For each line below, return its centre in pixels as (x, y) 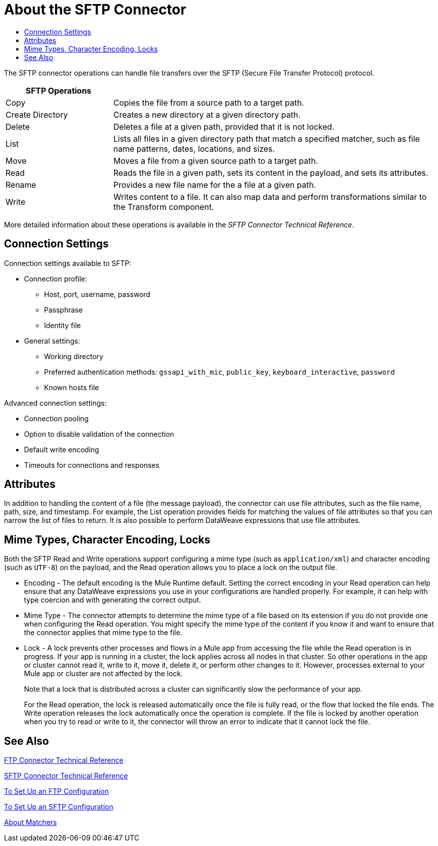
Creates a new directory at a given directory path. (207, 114)
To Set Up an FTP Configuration (57, 791)
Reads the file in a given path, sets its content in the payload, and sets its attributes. (271, 173)
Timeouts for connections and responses (92, 465)
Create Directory (37, 114)
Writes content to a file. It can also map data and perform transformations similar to (270, 197)
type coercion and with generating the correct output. (113, 600)
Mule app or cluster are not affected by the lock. (104, 674)
